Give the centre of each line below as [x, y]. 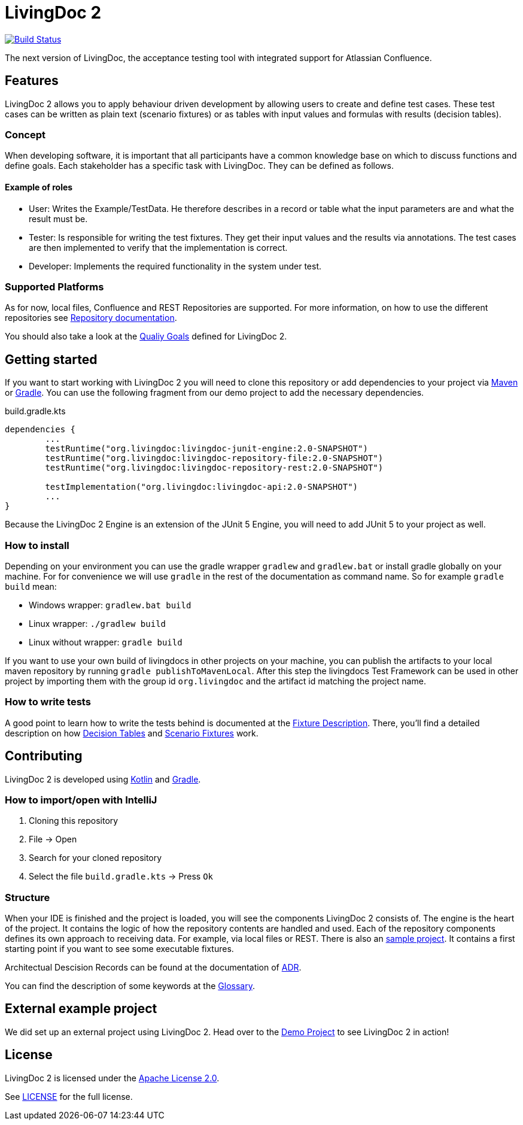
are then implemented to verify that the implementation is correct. [158, 247]
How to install [37, 545]
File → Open [53, 839]
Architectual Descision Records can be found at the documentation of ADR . [153, 967]
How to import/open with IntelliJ [81, 800]
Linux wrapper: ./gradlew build [98, 623]
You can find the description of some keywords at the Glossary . [130, 986]
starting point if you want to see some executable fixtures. [119, 949]
